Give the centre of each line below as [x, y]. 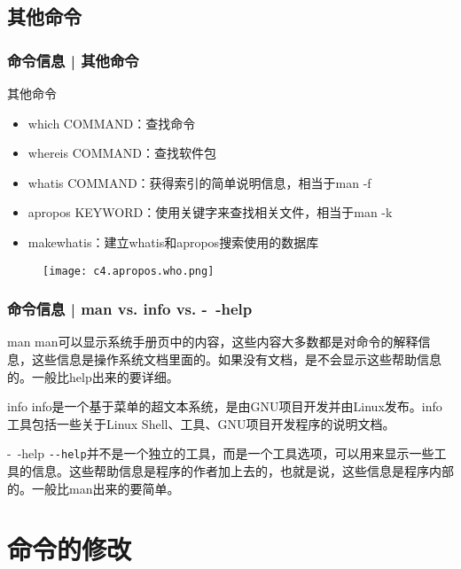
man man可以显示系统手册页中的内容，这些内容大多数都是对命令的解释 [213, 342]
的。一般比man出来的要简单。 [94, 488]
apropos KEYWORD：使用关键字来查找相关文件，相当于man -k [210, 212]
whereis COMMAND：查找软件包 [122, 153]
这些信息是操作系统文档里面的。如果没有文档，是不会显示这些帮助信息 [236, 359]
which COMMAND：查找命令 [112, 123]
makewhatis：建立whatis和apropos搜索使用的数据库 [173, 242]
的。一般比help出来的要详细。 [93, 376]
